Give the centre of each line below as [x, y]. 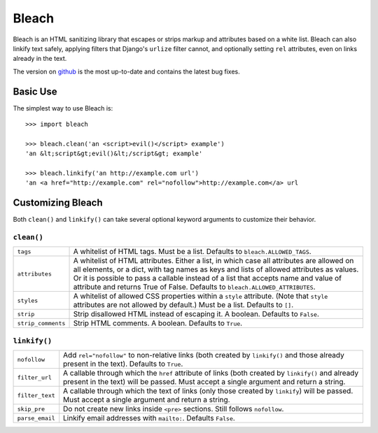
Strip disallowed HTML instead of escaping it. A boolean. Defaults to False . [196, 314]
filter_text [36, 395]
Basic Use [35, 91]
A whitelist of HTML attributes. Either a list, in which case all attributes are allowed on [213, 261]
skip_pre [31, 409]
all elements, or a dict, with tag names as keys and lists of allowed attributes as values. [216, 269]
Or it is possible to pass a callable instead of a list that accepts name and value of [208, 278]
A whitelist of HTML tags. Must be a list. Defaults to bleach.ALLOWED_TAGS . [192, 252]
